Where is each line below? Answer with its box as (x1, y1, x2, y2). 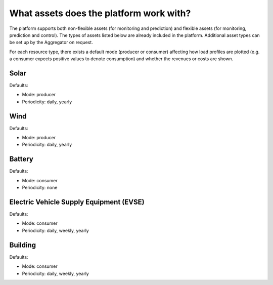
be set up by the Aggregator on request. (9, 39, 93, 46)
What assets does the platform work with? (9, 8, 191, 19)
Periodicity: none (22, 185, 58, 191)
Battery (9, 155, 34, 164)
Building (9, 240, 36, 249)
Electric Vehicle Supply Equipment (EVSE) (9, 197, 145, 206)
